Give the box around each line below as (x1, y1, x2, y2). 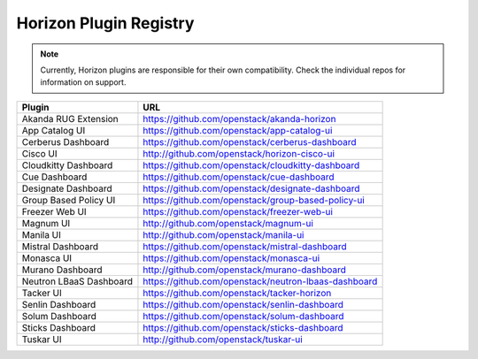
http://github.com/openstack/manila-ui (143, 228, 305, 241)
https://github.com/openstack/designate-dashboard (143, 182, 360, 195)
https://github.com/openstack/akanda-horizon (143, 112, 336, 125)
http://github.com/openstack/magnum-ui (143, 217, 314, 229)
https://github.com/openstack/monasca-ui (143, 252, 320, 264)
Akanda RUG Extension (21, 112, 119, 125)
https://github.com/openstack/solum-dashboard (143, 309, 344, 322)
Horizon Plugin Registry (16, 13, 195, 33)
